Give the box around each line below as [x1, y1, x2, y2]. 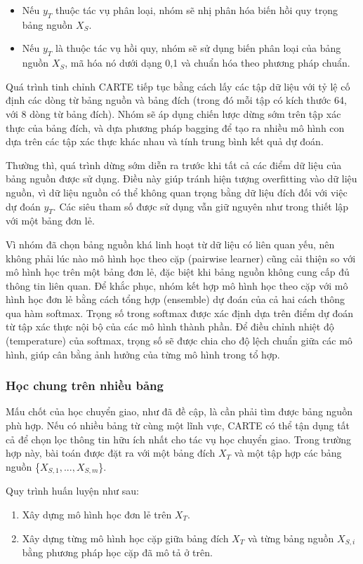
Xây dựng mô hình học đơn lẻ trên [22, 506, 172, 521]
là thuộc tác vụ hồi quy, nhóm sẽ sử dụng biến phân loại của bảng [55, 41, 341, 55]
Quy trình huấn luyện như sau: [6, 483, 139, 498]
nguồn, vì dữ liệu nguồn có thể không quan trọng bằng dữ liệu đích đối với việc [6, 184, 348, 199]
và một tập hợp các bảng [234, 445, 342, 460]
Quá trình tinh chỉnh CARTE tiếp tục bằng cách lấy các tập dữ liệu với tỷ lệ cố [6, 79, 350, 93]
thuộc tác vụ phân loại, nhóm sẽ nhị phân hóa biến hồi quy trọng [55, 3, 338, 17]
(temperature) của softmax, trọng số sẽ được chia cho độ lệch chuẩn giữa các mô [6, 333, 352, 348]
